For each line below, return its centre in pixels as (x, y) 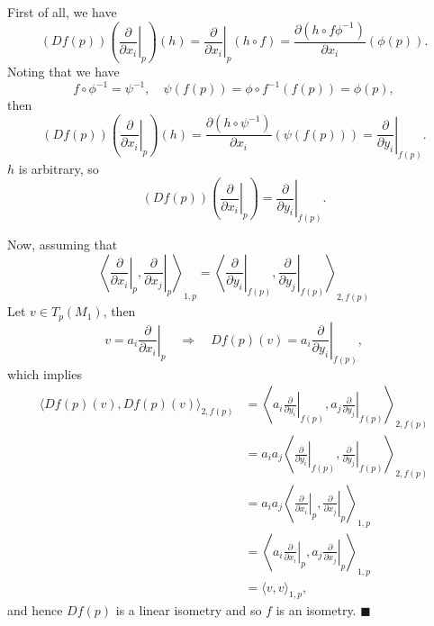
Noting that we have (63, 72)
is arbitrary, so (59, 168)
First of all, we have (62, 12)
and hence (35, 610)
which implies (45, 373)
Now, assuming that (63, 244)
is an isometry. (316, 610)
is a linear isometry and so (189, 610)
